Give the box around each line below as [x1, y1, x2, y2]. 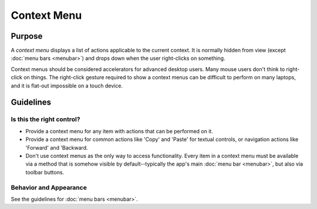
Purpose [11, 31, 43, 41]
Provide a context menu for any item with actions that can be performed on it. [25, 127, 214, 134]
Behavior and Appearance [11, 183, 87, 191]
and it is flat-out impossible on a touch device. [11, 82, 123, 89]
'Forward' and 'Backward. [25, 144, 88, 151]
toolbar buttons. [25, 168, 65, 176]
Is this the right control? [11, 115, 80, 123]
